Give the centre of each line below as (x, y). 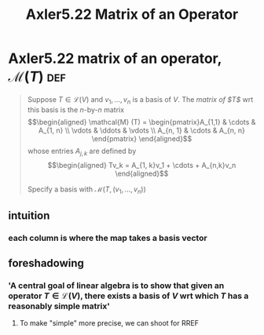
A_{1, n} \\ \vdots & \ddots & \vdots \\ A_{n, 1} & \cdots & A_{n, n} (141, 130)
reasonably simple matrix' (59, 306)
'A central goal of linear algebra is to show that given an (116, 286)
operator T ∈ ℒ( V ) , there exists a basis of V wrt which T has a (128, 296)
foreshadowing (46, 263)
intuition (29, 215)
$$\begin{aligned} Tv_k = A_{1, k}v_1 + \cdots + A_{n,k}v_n (142, 165)
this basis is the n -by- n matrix (75, 109)
